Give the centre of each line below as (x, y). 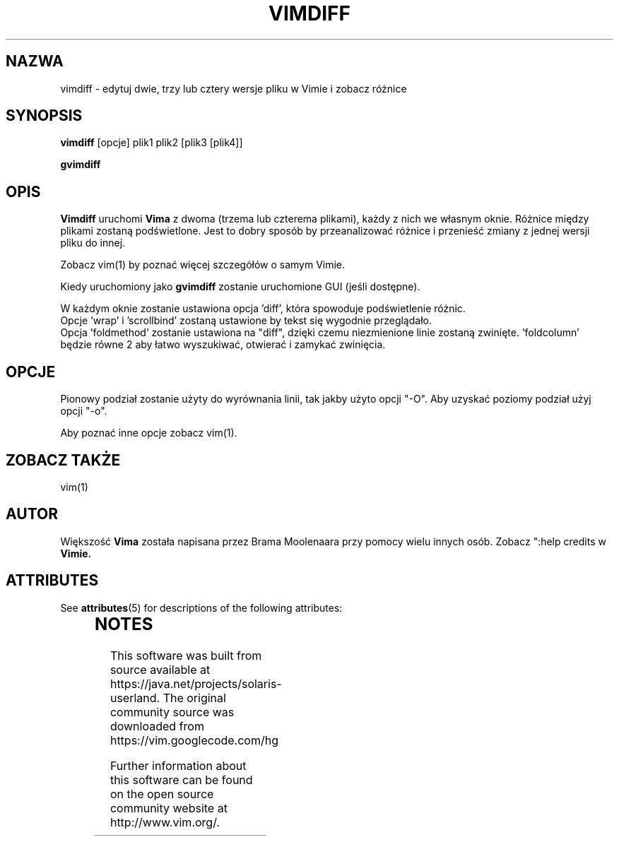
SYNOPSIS (44, 116)
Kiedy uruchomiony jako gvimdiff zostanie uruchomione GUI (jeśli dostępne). (240, 287)
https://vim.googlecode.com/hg (194, 740)
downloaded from (157, 726)
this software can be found (181, 779)
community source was (172, 712)
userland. (135, 698)
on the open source (162, 794)
